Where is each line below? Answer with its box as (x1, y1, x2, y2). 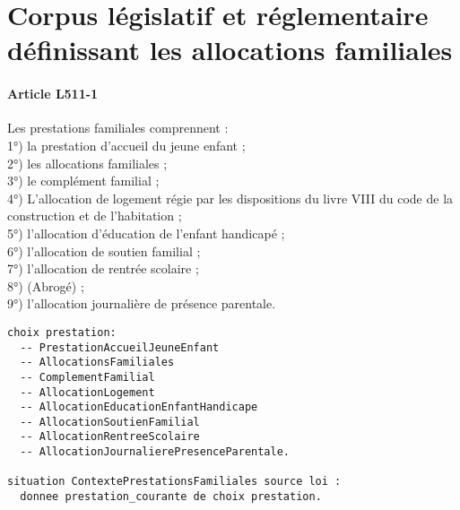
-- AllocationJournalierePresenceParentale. (20, 445, 290, 459)
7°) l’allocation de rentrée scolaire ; (7, 259, 199, 278)
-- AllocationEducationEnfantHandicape (20, 401, 258, 414)
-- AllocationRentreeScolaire (20, 430, 200, 444)
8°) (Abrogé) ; (7, 276, 84, 295)
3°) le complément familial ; (7, 171, 160, 190)
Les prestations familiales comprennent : (7, 118, 229, 137)
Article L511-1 (7, 84, 99, 103)
